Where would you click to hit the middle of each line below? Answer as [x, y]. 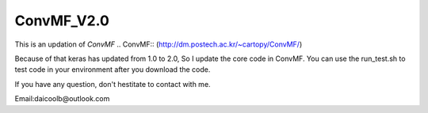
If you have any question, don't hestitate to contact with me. [113, 84]
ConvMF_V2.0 [62, 21]
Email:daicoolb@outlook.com [62, 99]
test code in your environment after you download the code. [113, 70]
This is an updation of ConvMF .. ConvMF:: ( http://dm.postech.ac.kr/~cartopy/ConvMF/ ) [159, 44]
